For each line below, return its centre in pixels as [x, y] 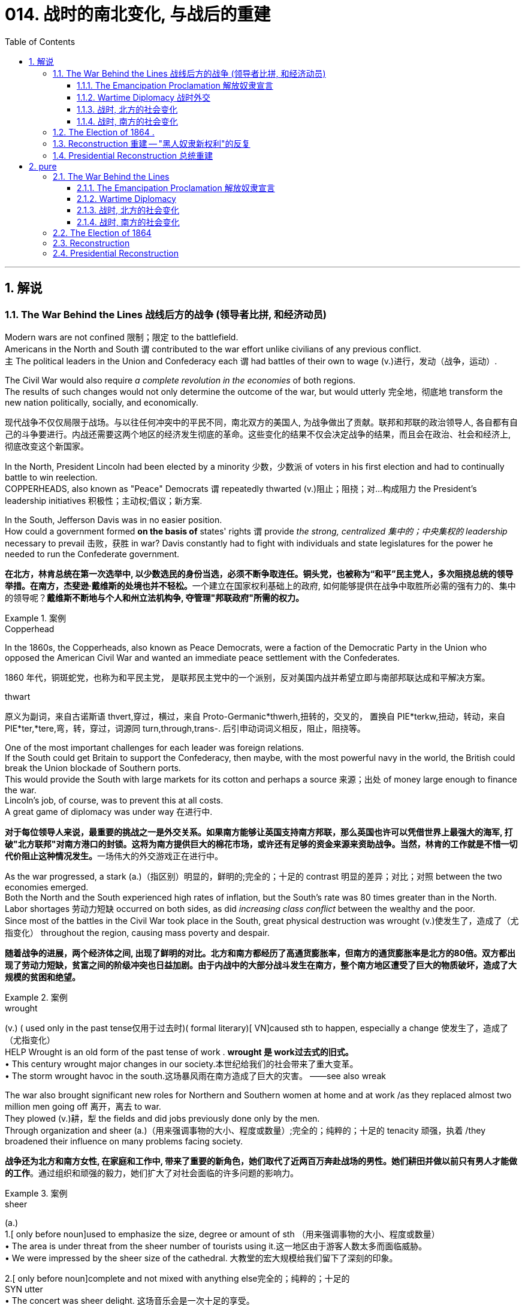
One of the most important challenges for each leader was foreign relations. [154, 747]
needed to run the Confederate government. [92, 554]
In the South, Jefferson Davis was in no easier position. [114, 519]
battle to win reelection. [51, 477]
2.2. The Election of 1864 [102, 232]
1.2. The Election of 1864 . [104, 132]
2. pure [43, 166]
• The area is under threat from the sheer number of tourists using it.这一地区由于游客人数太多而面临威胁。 [216, 1246]
